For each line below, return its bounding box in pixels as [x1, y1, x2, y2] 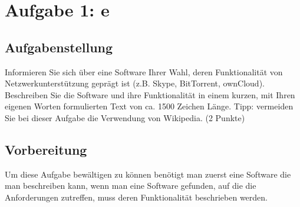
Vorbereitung [5, 140, 87, 158]
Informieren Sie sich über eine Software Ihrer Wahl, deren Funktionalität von [5, 65, 283, 78]
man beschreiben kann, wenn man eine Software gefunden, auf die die [5, 179, 256, 192]
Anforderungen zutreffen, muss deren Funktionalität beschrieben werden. [5, 191, 268, 203]
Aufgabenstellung [5, 38, 113, 56]
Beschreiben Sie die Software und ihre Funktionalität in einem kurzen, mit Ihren [5, 88, 295, 101]
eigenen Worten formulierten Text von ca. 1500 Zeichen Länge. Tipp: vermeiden [5, 100, 294, 112]
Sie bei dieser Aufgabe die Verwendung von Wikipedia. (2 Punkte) [5, 111, 245, 123]
